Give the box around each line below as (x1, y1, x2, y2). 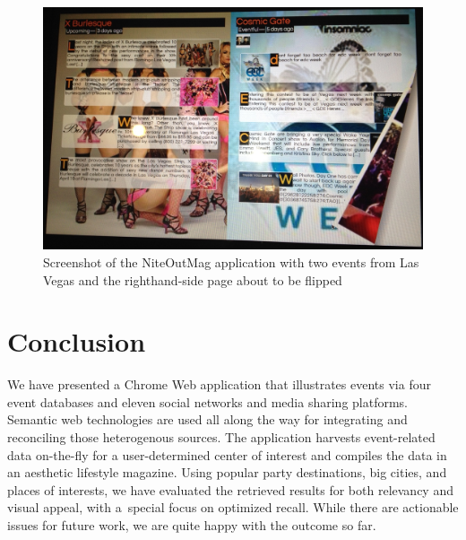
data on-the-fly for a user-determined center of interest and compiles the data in (7, 445, 447, 464)
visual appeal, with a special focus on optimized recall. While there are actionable (7, 498, 459, 517)
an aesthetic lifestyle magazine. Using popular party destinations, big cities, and (7, 463, 447, 482)
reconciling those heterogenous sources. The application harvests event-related (7, 428, 436, 447)
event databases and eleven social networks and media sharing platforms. (7, 392, 409, 411)
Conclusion (7, 323, 146, 360)
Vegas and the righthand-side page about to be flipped (43, 270, 342, 289)
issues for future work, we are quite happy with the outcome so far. (7, 516, 376, 535)
